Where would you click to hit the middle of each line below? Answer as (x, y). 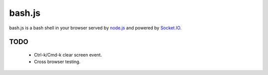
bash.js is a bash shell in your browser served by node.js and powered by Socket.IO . (95, 28)
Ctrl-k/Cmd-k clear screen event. (68, 55)
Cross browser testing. (57, 62)
